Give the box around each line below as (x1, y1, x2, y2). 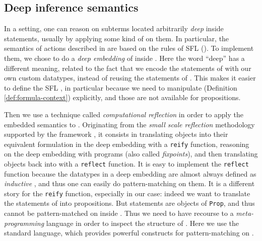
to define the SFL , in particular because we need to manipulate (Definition (4, 82, 237, 93)
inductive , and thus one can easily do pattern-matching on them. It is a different (4, 178, 255, 189)
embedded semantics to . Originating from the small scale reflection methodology (4, 119, 255, 129)
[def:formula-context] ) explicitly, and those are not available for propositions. (4, 92, 241, 103)
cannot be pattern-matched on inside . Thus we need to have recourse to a (4, 208, 234, 218)
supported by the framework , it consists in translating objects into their (4, 129, 228, 139)
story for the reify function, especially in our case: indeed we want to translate (4, 188, 250, 198)
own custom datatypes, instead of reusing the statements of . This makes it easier (4, 72, 256, 83)
